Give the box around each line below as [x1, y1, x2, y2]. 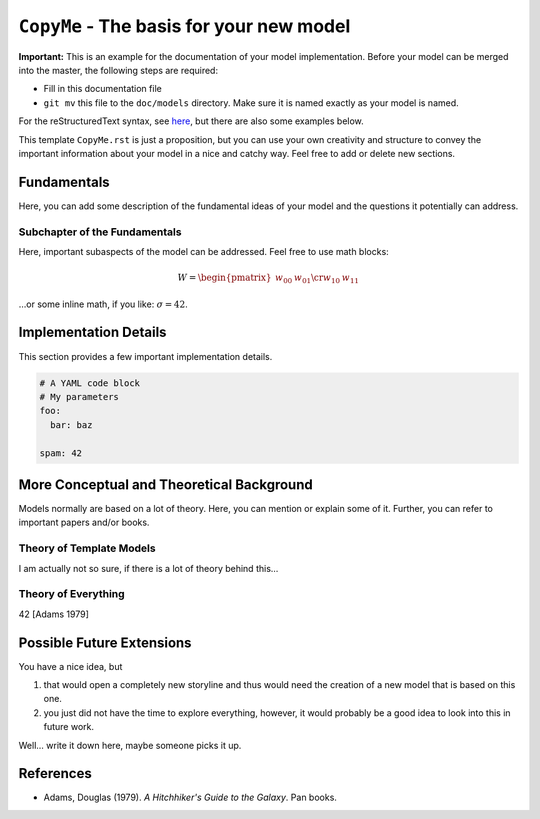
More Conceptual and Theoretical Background [18, 476, 314, 493]
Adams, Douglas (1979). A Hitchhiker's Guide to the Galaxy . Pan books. [43, 791, 337, 804]
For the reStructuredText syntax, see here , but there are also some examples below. [18, 115, 364, 127]
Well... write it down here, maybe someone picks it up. [18, 739, 242, 751]
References [18, 765, 92, 782]
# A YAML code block [39, 377, 140, 389]
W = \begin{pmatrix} [177, 272, 272, 284]
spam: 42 [39, 447, 83, 459]
